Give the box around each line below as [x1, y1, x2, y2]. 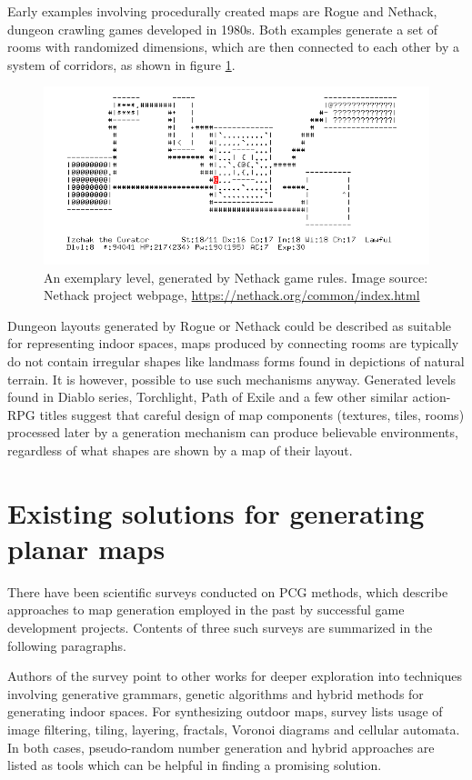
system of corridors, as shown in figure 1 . [7, 55, 236, 74]
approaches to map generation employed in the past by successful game [7, 600, 405, 619]
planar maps [7, 529, 166, 566]
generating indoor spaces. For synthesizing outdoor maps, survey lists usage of [7, 702, 443, 721]
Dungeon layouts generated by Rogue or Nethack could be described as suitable [7, 315, 452, 335]
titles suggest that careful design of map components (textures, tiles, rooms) [39, 405, 465, 424]
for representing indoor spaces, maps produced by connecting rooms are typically [7, 334, 459, 353]
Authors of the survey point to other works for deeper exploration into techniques [7, 666, 462, 685]
